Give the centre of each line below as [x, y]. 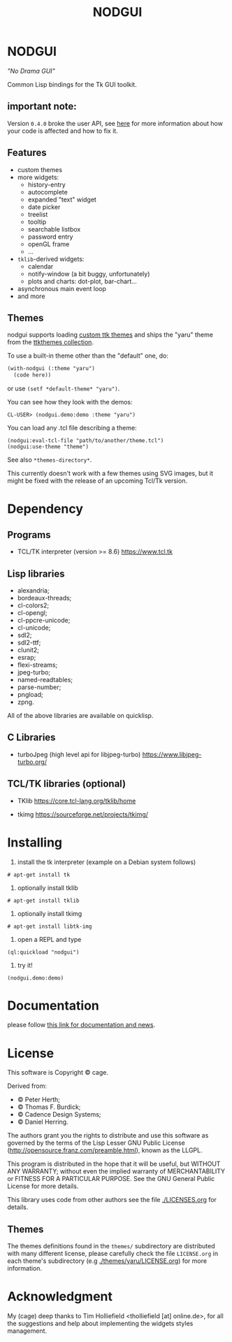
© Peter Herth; [39, 1100]
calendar [41, 266]
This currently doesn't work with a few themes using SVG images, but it [110, 474]
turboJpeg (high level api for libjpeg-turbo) [79, 754]
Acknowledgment [60, 1297]
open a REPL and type [49, 939]
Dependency [45, 509]
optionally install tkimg [50, 913]
